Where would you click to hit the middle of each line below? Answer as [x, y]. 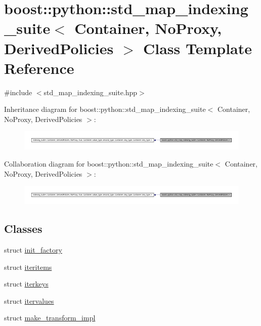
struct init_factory [33, 250]
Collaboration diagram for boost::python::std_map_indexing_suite [109, 164]
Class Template [198, 48]
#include [18, 92]
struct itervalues [29, 300]
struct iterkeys [26, 284]
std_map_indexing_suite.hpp [91, 92]
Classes [23, 229]
